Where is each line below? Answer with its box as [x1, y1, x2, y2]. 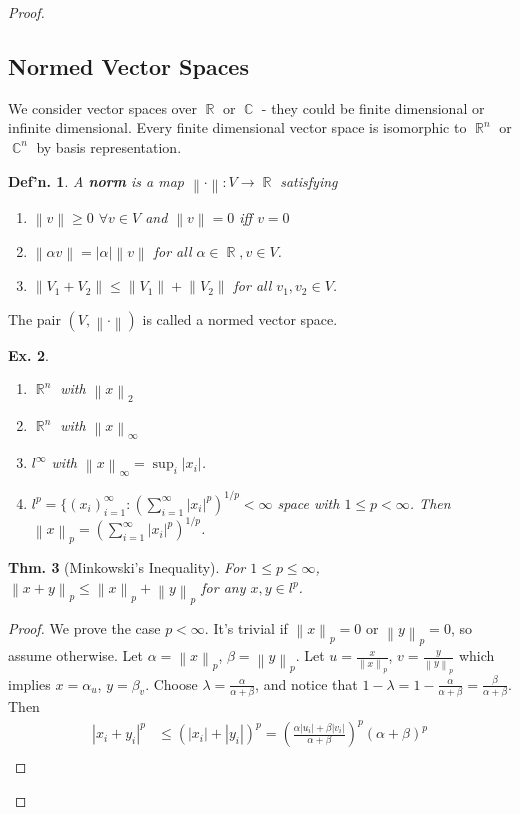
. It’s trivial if [204, 618, 288, 639]
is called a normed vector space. [142, 308, 338, 329]
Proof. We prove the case [8, 618, 161, 639]
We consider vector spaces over [8, 97, 197, 118]
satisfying [280, 170, 338, 191]
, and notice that [255, 673, 358, 694]
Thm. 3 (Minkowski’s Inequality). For [8, 557, 246, 578]
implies [8, 673, 51, 694]
